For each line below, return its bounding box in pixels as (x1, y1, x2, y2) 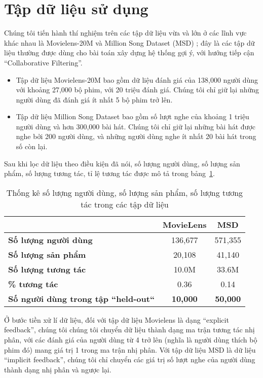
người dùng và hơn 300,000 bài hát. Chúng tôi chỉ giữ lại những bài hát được (16, 121, 255, 131)
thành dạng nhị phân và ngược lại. (4, 364, 111, 374)
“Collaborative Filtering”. (4, 57, 83, 67)
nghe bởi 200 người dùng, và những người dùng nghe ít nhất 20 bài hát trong (16, 131, 256, 142)
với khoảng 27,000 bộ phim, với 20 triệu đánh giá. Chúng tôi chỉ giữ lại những (16, 84, 259, 95)
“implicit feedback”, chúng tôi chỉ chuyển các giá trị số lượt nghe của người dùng (4, 354, 255, 365)
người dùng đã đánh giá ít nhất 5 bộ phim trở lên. (16, 94, 173, 105)
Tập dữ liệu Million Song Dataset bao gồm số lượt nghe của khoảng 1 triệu (16, 111, 249, 122)
